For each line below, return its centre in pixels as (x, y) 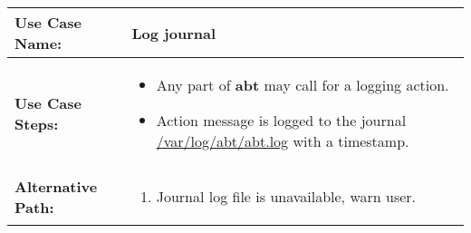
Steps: (37, 123)
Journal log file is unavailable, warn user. (286, 196)
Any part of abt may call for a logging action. (303, 85)
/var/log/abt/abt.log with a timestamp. (283, 141)
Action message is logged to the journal (281, 120)
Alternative (56, 186)
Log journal (173, 33)
